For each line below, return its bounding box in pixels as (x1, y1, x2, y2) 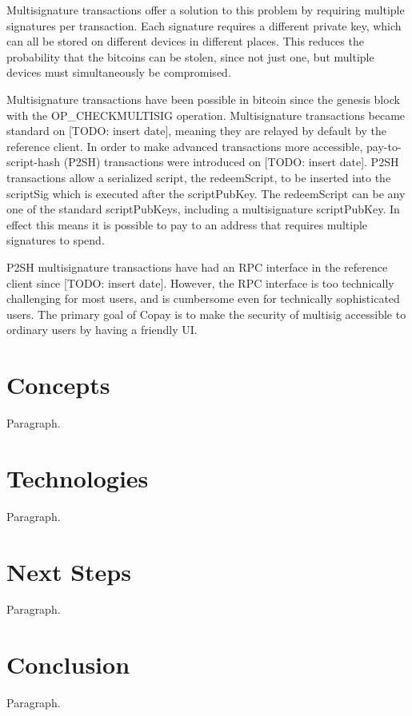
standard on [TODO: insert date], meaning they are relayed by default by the (6, 122, 386, 139)
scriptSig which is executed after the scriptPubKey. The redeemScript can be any (6, 185, 406, 201)
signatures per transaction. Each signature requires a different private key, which (6, 17, 402, 34)
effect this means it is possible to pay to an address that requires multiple (6, 216, 368, 233)
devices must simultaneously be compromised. (6, 64, 231, 81)
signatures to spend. (6, 232, 105, 249)
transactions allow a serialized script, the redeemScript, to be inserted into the (6, 169, 391, 185)
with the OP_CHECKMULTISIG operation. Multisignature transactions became (6, 106, 406, 123)
